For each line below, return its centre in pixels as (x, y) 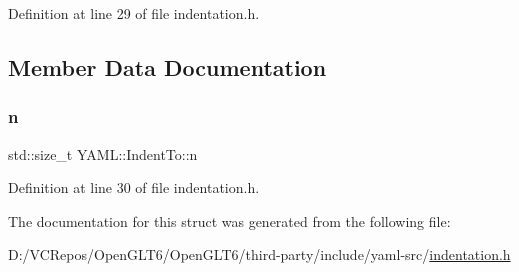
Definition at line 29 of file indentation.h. (134, 13)
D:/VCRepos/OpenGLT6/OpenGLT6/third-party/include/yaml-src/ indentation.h (259, 254)
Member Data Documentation (167, 66)
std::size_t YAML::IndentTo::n (103, 153)
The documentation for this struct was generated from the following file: (229, 220)
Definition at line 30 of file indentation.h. (134, 187)
